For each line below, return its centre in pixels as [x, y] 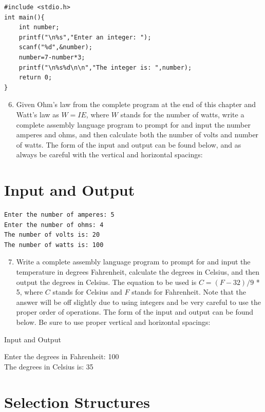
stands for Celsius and [87, 292]
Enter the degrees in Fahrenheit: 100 [62, 356]
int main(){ [24, 17]
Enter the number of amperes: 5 [59, 215]
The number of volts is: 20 [52, 235]
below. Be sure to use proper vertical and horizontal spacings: [113, 322]
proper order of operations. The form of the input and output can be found [135, 312]
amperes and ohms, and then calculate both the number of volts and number [137, 135]
